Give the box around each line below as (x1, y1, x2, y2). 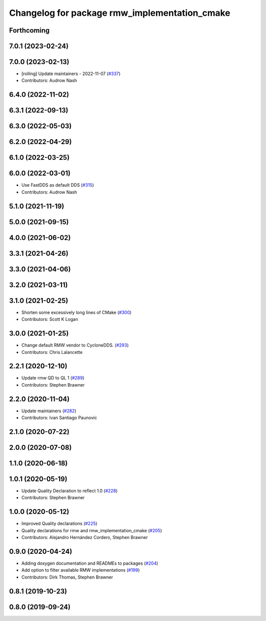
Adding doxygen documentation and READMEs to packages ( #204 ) (21, 560, 159, 566)
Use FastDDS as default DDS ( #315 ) (21, 182, 94, 188)
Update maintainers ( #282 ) (21, 408, 76, 414)
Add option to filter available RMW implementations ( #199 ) (21, 567, 140, 573)
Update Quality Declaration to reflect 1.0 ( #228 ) (21, 488, 118, 494)
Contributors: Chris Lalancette (21, 349, 83, 355)
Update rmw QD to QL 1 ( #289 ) (21, 375, 85, 381)
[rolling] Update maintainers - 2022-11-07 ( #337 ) (21, 71, 121, 77)
